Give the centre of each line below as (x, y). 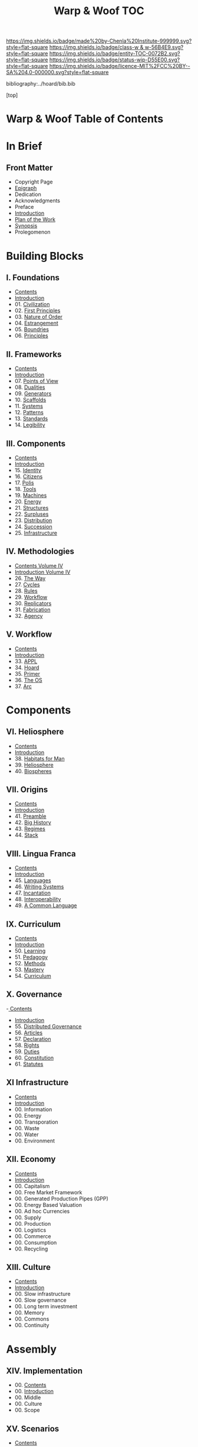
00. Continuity (32, 1325)
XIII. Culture (29, 1267)
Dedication (28, 194)
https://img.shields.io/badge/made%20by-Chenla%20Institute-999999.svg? (99, 41)
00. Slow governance (40, 1300)
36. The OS (28, 680)
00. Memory (29, 1313)
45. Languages (33, 880)
